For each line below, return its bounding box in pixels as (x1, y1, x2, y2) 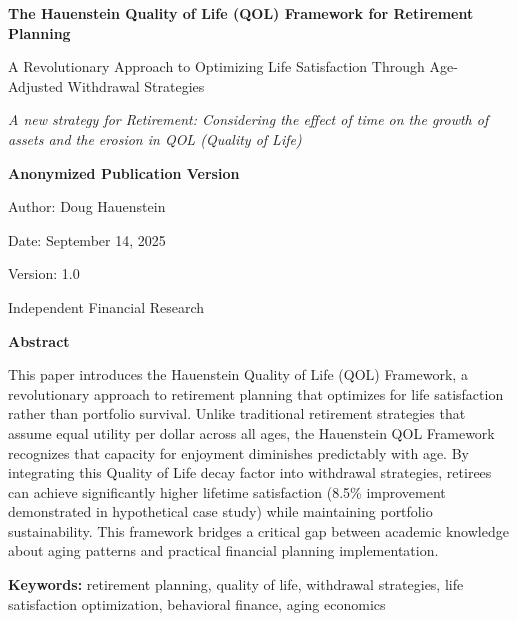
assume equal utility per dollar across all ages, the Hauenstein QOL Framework (8, 422, 495, 443)
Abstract (8, 330, 70, 351)
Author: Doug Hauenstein (8, 196, 166, 217)
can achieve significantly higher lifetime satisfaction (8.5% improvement (8, 481, 446, 502)
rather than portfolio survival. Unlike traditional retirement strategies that (8, 403, 466, 424)
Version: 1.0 (8, 263, 80, 284)
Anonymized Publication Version (8, 162, 240, 183)
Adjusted (8, 75, 63, 96)
